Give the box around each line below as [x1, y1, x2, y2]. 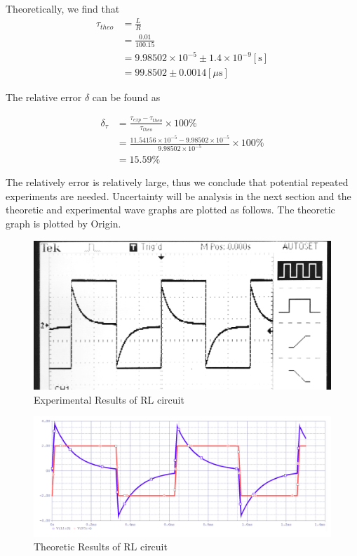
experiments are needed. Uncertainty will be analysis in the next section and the [6, 188, 351, 203]
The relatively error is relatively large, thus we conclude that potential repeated [6, 175, 349, 190]
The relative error [6, 90, 82, 105]
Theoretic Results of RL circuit [34, 539, 168, 554]
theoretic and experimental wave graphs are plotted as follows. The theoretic [6, 202, 335, 217]
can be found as [92, 90, 161, 105]
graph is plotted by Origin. [6, 216, 121, 230]
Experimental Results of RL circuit [34, 392, 184, 406]
